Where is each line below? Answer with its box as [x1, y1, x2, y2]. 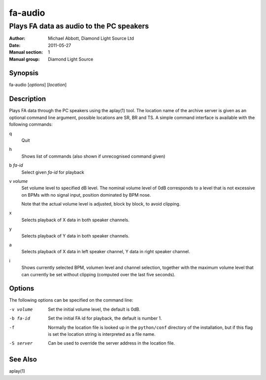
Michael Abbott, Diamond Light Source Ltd [48, 35, 134, 41]
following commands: [9, 121, 53, 127]
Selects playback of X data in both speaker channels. [21, 217, 130, 223]
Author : [9, 35, 26, 41]
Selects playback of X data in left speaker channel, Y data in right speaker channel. [21, 249, 190, 255]
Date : [9, 42, 21, 48]
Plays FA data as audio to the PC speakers [9, 22, 149, 30]
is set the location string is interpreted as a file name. [48, 331, 156, 337]
